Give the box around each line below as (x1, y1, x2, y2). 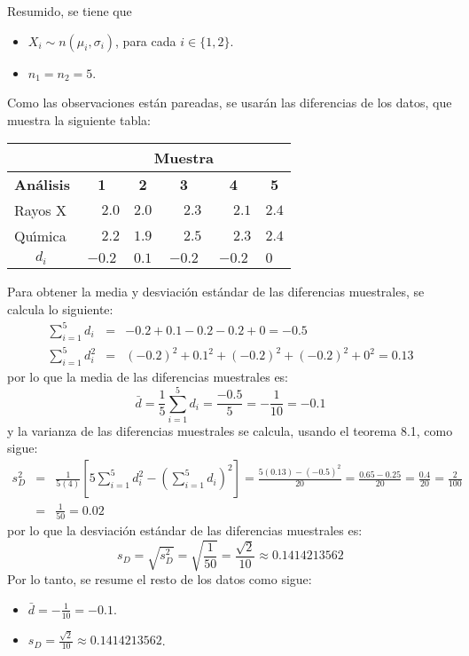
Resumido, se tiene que (7, 2, 132, 20)
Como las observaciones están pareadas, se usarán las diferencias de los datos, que (7, 93, 452, 112)
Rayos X (14, 200, 66, 221)
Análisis (14, 174, 70, 195)
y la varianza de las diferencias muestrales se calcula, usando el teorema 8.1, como (7, 421, 453, 439)
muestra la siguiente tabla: (7, 110, 151, 129)
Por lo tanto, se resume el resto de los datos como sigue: (7, 570, 312, 589)
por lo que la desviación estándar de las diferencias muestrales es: (7, 520, 363, 539)
